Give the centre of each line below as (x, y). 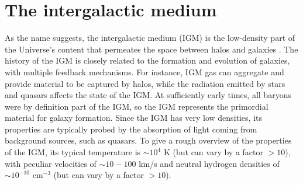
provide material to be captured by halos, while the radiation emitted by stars (145, 83)
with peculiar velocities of (51, 163)
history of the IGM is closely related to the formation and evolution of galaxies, (147, 60)
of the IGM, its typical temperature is (73, 152)
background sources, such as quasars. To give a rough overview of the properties (148, 140)
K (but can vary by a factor (213, 152)
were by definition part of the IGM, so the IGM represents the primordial (137, 106)
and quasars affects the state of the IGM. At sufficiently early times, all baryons (148, 95)
